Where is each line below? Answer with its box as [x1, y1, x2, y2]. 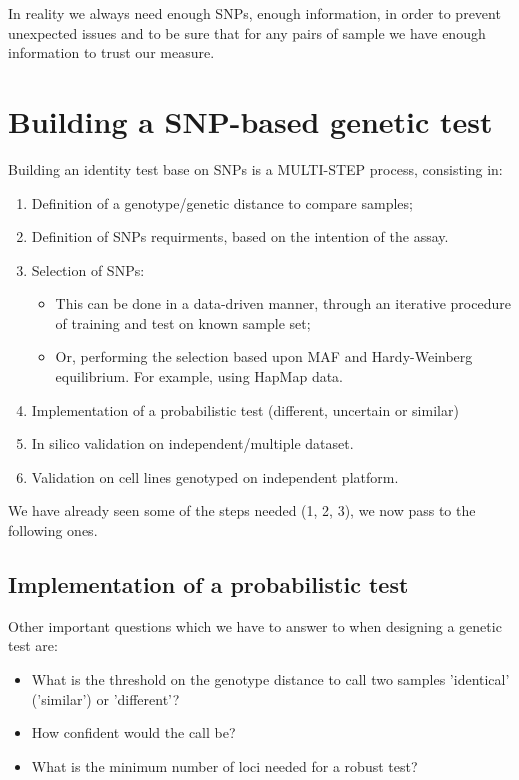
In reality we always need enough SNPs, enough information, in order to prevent [8, 3, 501, 23]
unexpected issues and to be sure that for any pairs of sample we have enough [8, 22, 486, 43]
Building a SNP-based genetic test [8, 100, 493, 141]
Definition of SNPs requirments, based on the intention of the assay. [31, 226, 449, 247]
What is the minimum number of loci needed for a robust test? [31, 755, 418, 776]
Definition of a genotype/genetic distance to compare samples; [31, 192, 413, 213]
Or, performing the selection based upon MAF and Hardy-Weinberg [55, 346, 473, 367]
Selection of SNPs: [31, 259, 145, 280]
